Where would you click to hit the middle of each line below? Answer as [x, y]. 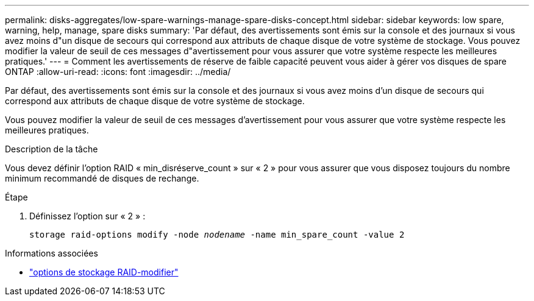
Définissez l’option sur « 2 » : [87, 216]
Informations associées [52, 253]
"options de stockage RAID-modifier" [104, 272]
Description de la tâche [52, 149]
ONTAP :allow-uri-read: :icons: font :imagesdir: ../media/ [118, 72]
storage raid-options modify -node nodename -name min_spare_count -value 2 [217, 235]
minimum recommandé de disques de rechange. [102, 178]
